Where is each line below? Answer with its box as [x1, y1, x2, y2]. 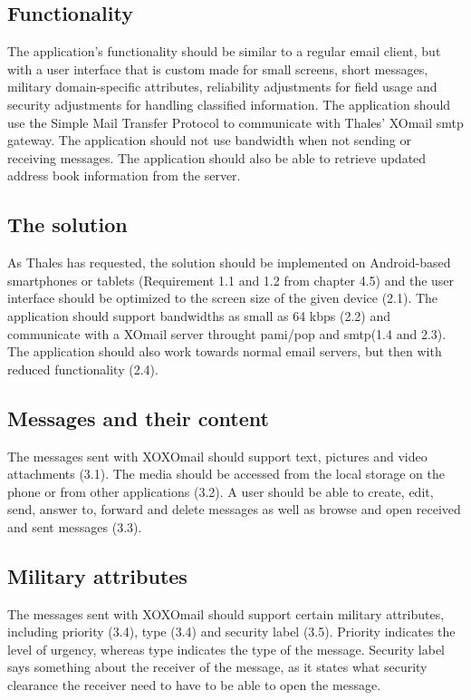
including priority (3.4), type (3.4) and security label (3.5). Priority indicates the [7, 622, 456, 641]
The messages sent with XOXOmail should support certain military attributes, [7, 604, 445, 623]
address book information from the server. [7, 166, 241, 185]
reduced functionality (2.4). [7, 359, 159, 378]
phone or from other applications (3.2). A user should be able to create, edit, [7, 481, 434, 501]
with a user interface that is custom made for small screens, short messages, [7, 59, 428, 78]
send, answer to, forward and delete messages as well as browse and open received [7, 500, 461, 519]
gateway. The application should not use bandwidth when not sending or [7, 131, 411, 150]
